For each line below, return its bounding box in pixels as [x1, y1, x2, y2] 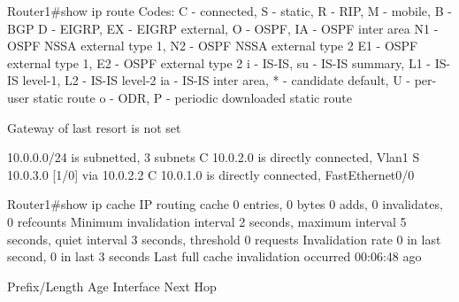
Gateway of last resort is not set [7, 118, 181, 136]
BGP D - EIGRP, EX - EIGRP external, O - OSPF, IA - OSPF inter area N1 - [7, 19, 439, 37]
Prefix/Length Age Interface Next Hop [7, 276, 217, 295]
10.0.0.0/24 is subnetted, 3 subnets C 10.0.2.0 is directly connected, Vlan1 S [7, 148, 420, 166]
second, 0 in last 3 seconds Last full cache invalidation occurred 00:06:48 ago [7, 247, 422, 266]
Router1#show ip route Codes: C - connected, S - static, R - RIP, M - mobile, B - [7, 2, 452, 19]
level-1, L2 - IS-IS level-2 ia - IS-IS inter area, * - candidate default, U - [22, 71, 410, 89]
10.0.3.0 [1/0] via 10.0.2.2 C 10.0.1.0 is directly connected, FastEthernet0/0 [7, 165, 415, 183]
